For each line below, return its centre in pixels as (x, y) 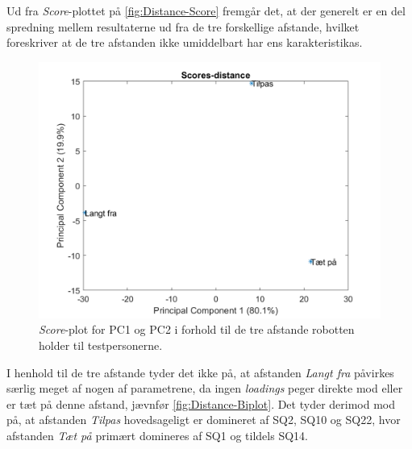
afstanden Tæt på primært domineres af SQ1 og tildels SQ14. (157, 435)
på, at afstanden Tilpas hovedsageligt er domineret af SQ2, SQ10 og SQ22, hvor (204, 420)
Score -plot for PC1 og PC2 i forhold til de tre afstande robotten (197, 329)
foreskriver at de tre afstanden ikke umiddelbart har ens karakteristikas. (185, 42)
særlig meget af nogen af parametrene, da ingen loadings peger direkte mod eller (205, 388)
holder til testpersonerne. (101, 345)
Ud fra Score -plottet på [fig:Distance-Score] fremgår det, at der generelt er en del (206, 10)
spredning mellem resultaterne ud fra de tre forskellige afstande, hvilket (183, 26)
